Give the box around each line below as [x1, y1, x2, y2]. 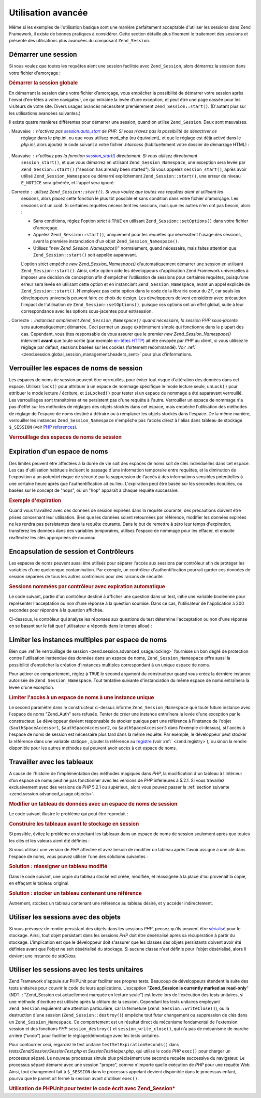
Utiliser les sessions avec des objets [9, 913, 121, 921]
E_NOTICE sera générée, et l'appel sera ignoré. [21, 180, 115, 186]
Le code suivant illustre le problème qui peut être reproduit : [9, 811, 128, 817]
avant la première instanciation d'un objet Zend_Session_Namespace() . [33, 238, 179, 244]
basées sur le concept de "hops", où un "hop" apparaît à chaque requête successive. [9, 487, 179, 493]
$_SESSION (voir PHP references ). [9, 424, 78, 430]
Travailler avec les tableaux [9, 758, 94, 766]
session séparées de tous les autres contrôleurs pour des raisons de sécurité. [9, 574, 164, 580]
